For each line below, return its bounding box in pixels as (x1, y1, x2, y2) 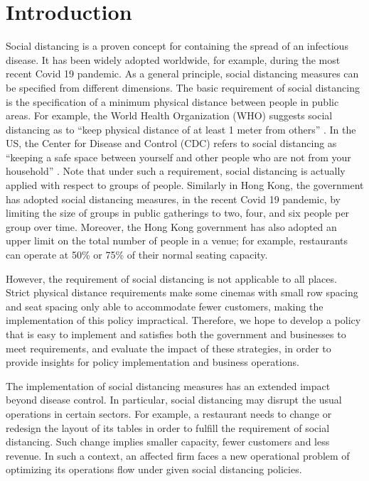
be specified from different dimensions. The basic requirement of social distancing (6, 80, 360, 94)
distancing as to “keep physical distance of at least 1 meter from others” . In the (6, 121, 356, 136)
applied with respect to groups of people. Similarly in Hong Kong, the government (6, 178, 364, 193)
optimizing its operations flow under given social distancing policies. (6, 462, 302, 477)
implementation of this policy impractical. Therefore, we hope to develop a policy (6, 313, 361, 328)
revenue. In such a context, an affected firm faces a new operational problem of (6, 448, 350, 463)
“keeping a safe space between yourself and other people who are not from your (6, 149, 351, 164)
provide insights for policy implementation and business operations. (6, 355, 299, 369)
